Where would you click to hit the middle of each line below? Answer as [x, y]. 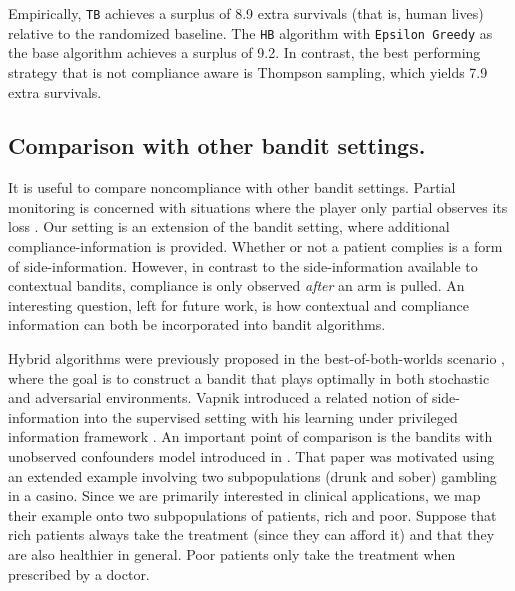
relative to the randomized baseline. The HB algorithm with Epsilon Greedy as [250, 32]
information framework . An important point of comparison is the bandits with [250, 436]
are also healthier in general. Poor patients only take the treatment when [232, 553]
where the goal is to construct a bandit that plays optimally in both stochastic [249, 377]
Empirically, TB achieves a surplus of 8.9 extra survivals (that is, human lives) [246, 13]
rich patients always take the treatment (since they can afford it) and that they [251, 534]
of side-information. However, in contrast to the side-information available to [243, 265]
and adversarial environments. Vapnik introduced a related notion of [218, 397]
